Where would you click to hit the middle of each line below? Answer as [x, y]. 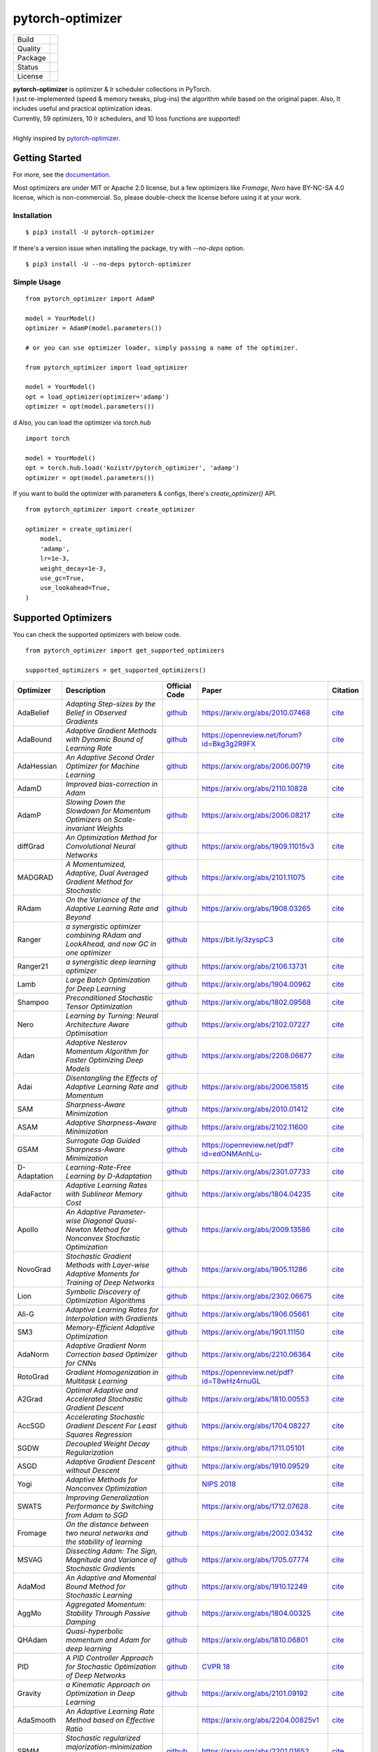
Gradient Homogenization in [112, 1372]
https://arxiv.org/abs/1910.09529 [255, 1466]
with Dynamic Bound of [104, 739]
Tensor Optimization [99, 1007]
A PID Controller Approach [109, 1658]
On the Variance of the [103, 900]
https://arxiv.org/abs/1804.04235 [257, 1194]
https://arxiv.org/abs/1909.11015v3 [258, 847]
